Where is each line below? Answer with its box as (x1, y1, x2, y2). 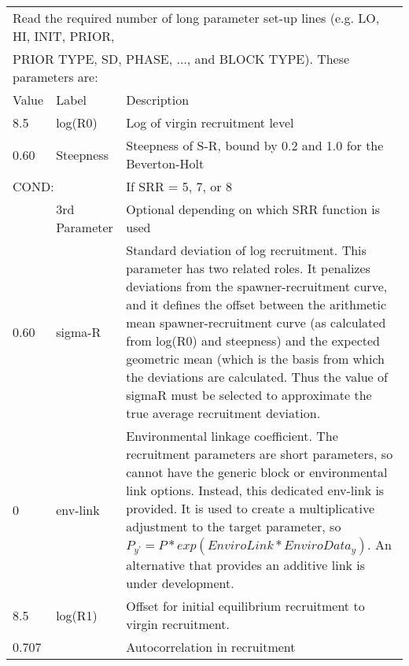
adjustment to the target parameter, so (126, 517, 341, 535)
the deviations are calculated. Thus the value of (126, 368, 388, 386)
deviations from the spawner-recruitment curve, (126, 277, 388, 295)
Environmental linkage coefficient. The (126, 427, 338, 445)
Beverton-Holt (126, 154, 204, 172)
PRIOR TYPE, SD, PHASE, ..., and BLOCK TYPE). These (13, 50, 350, 68)
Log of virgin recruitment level (126, 113, 294, 131)
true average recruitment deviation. (126, 404, 321, 422)
